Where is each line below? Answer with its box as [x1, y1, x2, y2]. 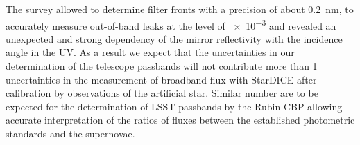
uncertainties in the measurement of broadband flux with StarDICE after [6, 72, 317, 86]
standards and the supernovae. [6, 126, 135, 140]
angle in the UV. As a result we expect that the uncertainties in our [6, 45, 295, 59]
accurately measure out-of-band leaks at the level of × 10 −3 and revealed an [6, 16, 336, 32]
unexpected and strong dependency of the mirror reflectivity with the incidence [6, 31, 343, 46]
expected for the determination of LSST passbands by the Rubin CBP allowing [6, 99, 343, 113]
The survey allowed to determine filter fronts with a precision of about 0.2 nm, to [6, 2, 354, 16]
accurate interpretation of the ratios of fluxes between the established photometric [6, 113, 355, 127]
